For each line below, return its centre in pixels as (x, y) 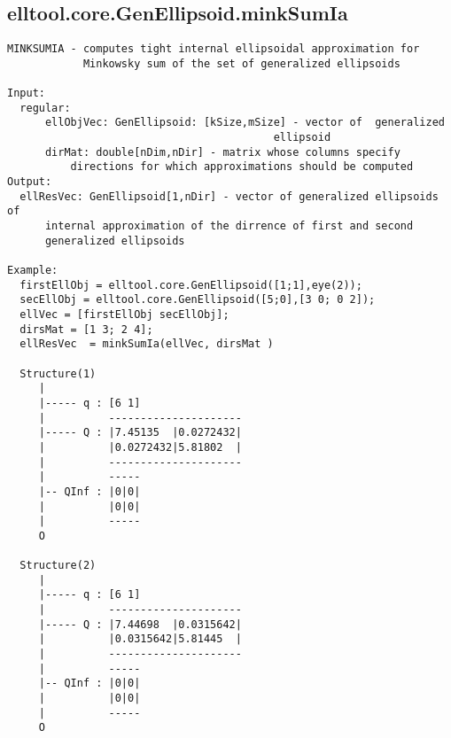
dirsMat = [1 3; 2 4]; (86, 329)
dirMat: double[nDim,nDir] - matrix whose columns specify (222, 152)
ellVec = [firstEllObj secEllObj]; (124, 315)
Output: (30, 182)
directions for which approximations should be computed (242, 167)
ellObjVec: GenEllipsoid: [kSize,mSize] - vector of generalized (245, 123)
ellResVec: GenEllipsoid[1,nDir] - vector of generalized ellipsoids (229, 196)
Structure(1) (58, 373)
